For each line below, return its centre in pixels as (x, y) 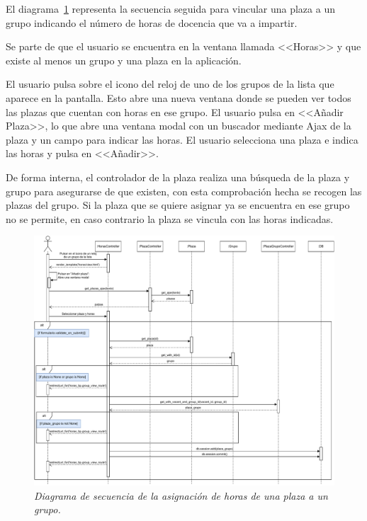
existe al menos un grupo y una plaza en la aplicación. (124, 60)
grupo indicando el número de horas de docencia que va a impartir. (152, 22)
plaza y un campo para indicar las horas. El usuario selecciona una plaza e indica (182, 139)
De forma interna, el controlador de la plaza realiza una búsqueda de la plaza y (178, 177)
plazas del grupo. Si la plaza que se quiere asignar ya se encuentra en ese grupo (178, 205)
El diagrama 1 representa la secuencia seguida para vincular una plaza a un (170, 8)
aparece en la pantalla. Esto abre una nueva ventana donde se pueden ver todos (179, 97)
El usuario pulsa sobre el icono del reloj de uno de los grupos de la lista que (170, 84)
